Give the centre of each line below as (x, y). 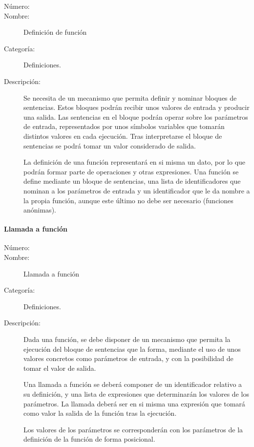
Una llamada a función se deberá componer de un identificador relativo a (133, 384)
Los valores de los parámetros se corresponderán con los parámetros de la (133, 429)
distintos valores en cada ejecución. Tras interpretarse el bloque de (123, 136)
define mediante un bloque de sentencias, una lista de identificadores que (132, 181)
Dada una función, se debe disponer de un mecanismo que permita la (127, 339)
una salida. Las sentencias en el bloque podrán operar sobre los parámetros (136, 117)
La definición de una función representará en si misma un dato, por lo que (135, 162)
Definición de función (55, 32)
